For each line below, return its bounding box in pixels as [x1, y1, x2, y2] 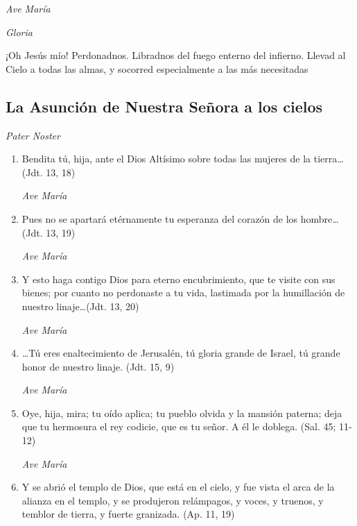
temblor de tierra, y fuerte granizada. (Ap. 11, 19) [21, 507, 235, 521]
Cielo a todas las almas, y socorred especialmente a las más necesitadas [6, 61, 308, 76]
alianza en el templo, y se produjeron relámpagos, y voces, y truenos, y [21, 493, 324, 507]
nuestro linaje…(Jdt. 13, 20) [21, 298, 139, 313]
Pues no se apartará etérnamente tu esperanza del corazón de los [21, 211, 298, 226]
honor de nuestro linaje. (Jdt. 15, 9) [21, 359, 175, 373]
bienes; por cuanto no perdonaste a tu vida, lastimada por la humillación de [21, 285, 345, 300]
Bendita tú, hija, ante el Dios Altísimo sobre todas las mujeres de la [21, 151, 311, 166]
